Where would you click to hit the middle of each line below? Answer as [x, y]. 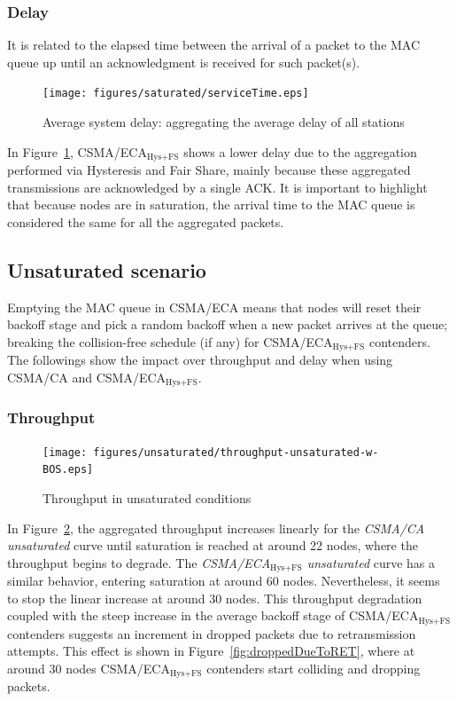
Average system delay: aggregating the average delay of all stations [224, 122]
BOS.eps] [68, 470]
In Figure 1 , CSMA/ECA [77, 151]
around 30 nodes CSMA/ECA [89, 668]
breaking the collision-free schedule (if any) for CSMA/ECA [170, 341]
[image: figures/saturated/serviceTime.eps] [176, 94]
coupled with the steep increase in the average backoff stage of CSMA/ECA [213, 615]
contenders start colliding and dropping [314, 668]
